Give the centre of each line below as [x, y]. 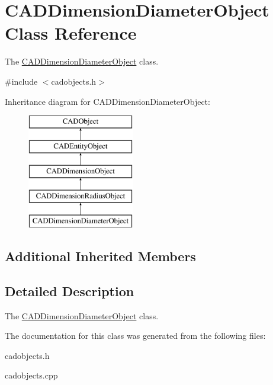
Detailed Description [70, 291]
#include [21, 81]
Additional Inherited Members [100, 256]
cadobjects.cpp [31, 375]
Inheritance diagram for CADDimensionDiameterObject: [107, 101]
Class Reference [71, 33]
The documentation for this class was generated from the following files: [135, 336]
